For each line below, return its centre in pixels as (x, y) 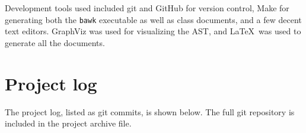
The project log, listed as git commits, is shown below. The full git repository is (150, 111)
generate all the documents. (55, 42)
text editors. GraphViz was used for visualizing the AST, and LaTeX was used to (153, 31)
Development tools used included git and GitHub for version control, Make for (147, 8)
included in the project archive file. (68, 123)
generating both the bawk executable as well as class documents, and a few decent (153, 19)
